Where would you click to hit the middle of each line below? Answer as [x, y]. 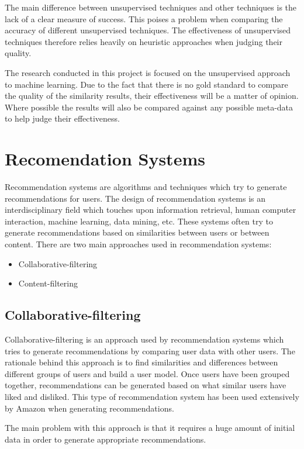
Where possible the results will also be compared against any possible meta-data [149, 107]
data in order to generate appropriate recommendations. [106, 439]
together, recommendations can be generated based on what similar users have [146, 385]
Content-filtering [48, 283]
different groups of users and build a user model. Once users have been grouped [147, 373]
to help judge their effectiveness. [62, 118]
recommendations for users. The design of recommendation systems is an [135, 198]
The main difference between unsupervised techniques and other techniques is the [151, 7]
